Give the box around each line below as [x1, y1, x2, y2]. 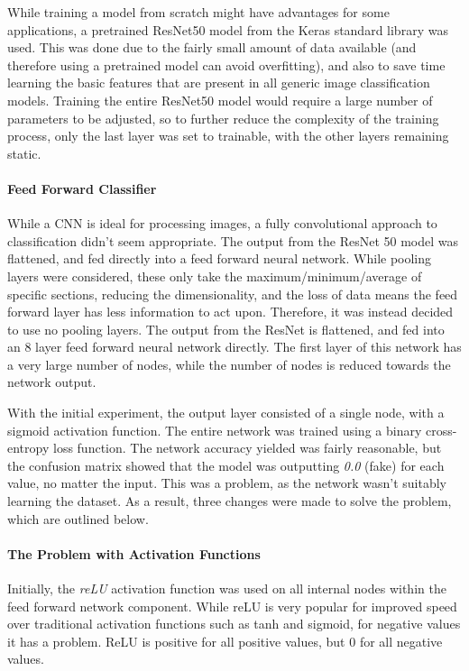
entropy [7, 438, 50, 457]
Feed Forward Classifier [7, 179, 157, 198]
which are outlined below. [7, 509, 149, 528]
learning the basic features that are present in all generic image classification [7, 73, 430, 92]
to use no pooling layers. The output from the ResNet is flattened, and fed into [7, 319, 445, 338]
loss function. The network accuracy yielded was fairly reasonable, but [52, 438, 442, 457]
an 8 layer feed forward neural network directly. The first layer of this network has [7, 337, 462, 356]
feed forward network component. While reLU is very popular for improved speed [7, 596, 457, 615]
